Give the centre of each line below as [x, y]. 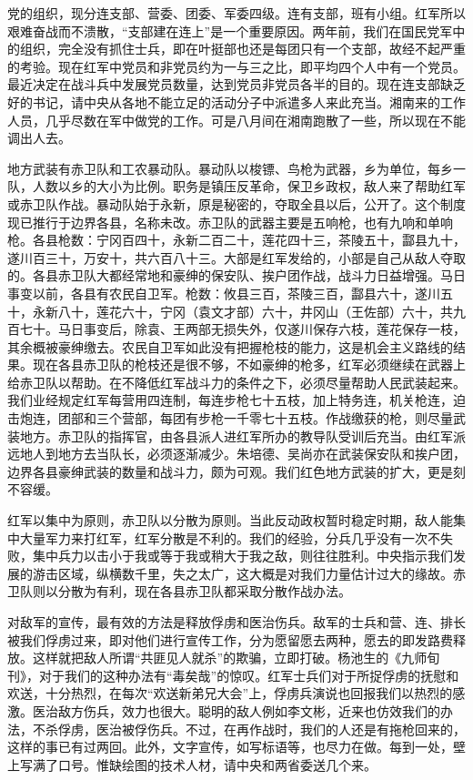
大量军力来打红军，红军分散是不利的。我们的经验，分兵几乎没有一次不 [230, 537]
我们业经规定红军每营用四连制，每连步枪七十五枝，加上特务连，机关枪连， [230, 400]
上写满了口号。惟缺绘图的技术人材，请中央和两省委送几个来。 [192, 764]
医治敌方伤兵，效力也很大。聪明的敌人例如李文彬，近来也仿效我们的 [236, 710]
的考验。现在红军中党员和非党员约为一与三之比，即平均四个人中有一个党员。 [236, 66]
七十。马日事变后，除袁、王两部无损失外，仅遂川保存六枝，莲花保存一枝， [242, 329]
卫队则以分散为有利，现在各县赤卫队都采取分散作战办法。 [179, 591]
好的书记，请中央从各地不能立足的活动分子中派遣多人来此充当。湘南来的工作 [236, 101]
